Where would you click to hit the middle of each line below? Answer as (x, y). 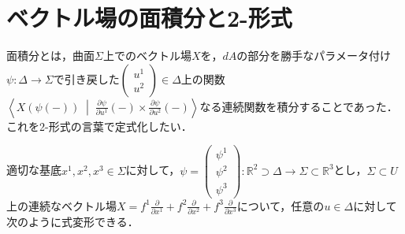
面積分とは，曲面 (50, 56)
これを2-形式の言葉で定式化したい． (99, 126)
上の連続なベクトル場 (61, 205)
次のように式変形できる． (72, 222)
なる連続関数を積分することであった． (299, 106)
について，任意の (281, 205)
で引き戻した (86, 78)
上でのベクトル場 (147, 56)
